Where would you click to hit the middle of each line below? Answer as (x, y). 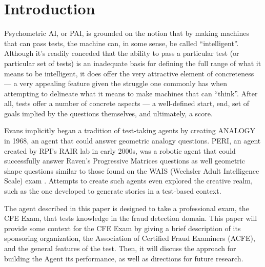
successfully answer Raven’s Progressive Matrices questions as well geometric (125, 161)
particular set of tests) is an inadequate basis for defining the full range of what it (133, 63)
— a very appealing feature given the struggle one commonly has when (116, 83)
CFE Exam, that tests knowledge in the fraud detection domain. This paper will (131, 218)
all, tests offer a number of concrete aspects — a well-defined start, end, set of (127, 103)
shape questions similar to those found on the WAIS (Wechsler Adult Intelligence (132, 170)
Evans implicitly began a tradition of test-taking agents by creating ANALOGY (130, 130)
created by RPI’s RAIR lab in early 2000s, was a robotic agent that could (120, 150)
